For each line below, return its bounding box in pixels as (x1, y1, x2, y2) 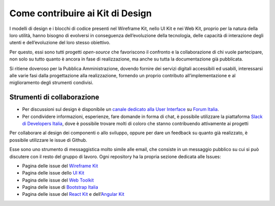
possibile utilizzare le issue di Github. (9, 137, 88, 143)
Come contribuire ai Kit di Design (9, 8, 152, 19)
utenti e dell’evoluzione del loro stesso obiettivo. (9, 40, 111, 46)
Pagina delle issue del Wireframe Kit (22, 163, 98, 169)
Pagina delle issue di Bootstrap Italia (22, 184, 99, 190)
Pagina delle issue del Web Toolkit (22, 177, 94, 183)
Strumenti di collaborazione (9, 93, 99, 102)
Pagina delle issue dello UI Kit (22, 170, 85, 176)
